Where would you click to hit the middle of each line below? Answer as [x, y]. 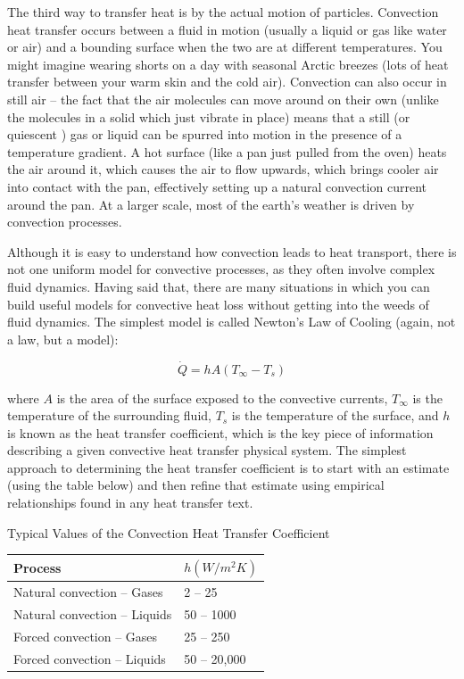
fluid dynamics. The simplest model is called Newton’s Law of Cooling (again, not [232, 322]
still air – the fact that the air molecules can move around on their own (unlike [223, 99]
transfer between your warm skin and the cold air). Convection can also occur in [227, 82]
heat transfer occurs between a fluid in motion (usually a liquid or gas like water [227, 29]
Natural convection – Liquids [93, 613]
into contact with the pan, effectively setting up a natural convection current [217, 186]
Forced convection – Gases [86, 636]
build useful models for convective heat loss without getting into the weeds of [218, 304]
